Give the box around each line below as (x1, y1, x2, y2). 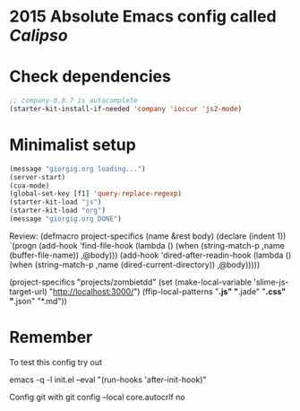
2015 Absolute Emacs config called (9, 6, 277, 27)
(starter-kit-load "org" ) (9, 206, 106, 215)
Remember (9, 328, 93, 347)
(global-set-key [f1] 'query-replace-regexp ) (9, 189, 182, 198)
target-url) (9, 285, 47, 297)
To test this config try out (9, 356, 103, 367)
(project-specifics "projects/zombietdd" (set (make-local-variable (9, 276, 253, 287)
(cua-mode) (9, 181, 50, 190)
